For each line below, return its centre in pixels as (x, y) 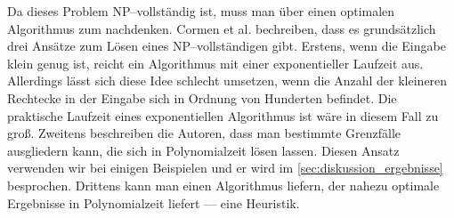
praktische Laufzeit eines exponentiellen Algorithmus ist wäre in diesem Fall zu (223, 115)
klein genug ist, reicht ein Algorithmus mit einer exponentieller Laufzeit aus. (215, 63)
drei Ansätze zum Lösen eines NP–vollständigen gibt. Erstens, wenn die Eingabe (227, 46)
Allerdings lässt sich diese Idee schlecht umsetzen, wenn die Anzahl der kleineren (227, 81)
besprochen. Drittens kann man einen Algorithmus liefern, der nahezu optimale (223, 185)
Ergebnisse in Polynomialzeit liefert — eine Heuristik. (154, 202)
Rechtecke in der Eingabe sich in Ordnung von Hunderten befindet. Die (202, 97)
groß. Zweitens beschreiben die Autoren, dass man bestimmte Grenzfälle (204, 133)
